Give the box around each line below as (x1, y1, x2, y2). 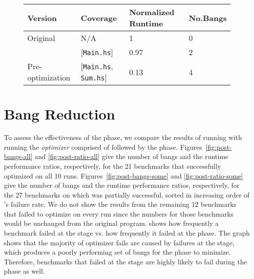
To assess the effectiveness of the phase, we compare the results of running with (4, 132, 242, 142)
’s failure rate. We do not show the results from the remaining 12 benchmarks (4, 199, 236, 209)
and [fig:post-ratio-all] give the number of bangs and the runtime (35, 151, 229, 161)
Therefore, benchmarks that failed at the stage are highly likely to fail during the (4, 256, 247, 266)
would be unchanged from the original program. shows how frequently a (4, 218, 219, 228)
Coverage (81, 12, 117, 23)
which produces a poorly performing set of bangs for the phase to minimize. (4, 247, 231, 257)
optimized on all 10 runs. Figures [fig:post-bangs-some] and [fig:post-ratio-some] (4, 170, 243, 180)
